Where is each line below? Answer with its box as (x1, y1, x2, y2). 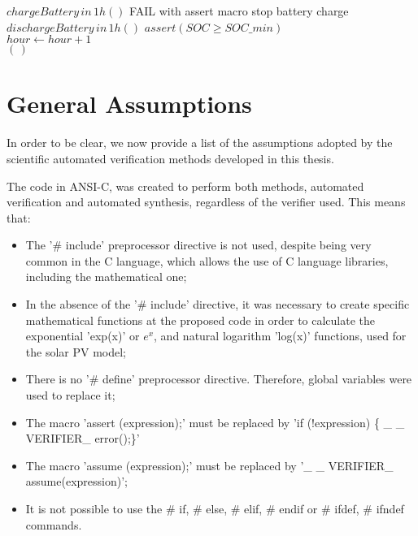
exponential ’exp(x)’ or (25, 327, 140, 344)
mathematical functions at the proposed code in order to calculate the (25, 311, 376, 328)
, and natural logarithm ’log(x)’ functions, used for (154, 327, 407, 344)
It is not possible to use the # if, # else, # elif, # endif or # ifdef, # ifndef (25, 500, 404, 517)
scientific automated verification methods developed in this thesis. (7, 149, 334, 166)
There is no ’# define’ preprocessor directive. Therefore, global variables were (25, 370, 412, 387)
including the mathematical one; (25, 268, 187, 285)
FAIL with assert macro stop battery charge (129, 2, 349, 19)
